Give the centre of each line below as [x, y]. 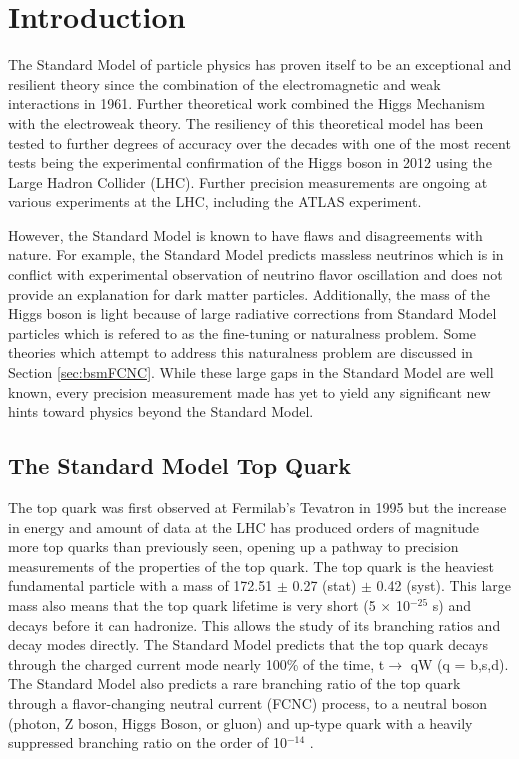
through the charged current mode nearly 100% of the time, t [196, 663]
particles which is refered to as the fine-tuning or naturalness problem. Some [242, 332]
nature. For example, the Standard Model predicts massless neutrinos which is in [256, 254]
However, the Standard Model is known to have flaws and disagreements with [245, 234]
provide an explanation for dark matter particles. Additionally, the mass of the [249, 293]
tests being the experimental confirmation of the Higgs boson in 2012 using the [250, 162]
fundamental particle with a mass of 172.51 [140, 585]
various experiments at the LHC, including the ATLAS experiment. [215, 201]
